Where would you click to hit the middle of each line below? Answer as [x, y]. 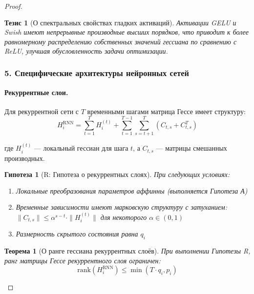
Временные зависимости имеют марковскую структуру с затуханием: [121, 207]
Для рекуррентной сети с [42, 111]
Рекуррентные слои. [36, 92]
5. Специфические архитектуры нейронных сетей [97, 72]
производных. [25, 158]
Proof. [13, 6]
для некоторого [124, 217]
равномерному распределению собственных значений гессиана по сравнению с [121, 41]
